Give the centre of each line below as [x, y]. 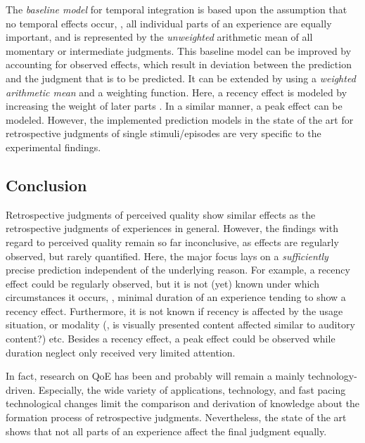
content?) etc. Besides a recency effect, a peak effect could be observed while [171, 339]
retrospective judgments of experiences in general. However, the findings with [172, 228]
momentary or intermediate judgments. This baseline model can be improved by [179, 50]
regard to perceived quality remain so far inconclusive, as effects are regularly [172, 242]
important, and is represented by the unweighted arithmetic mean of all [159, 37]
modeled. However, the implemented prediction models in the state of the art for [180, 119]
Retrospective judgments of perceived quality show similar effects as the [161, 214]
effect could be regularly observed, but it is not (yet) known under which [162, 283]
